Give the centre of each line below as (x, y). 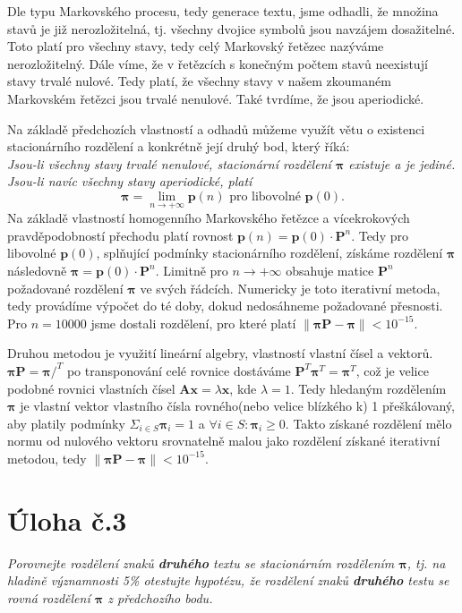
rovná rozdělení (49, 597)
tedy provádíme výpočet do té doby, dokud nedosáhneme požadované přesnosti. (225, 306)
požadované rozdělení (65, 288)
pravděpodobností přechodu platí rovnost (120, 235)
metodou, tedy (47, 458)
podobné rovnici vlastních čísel (91, 388)
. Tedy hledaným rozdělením (368, 388)
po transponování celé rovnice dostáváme (179, 370)
